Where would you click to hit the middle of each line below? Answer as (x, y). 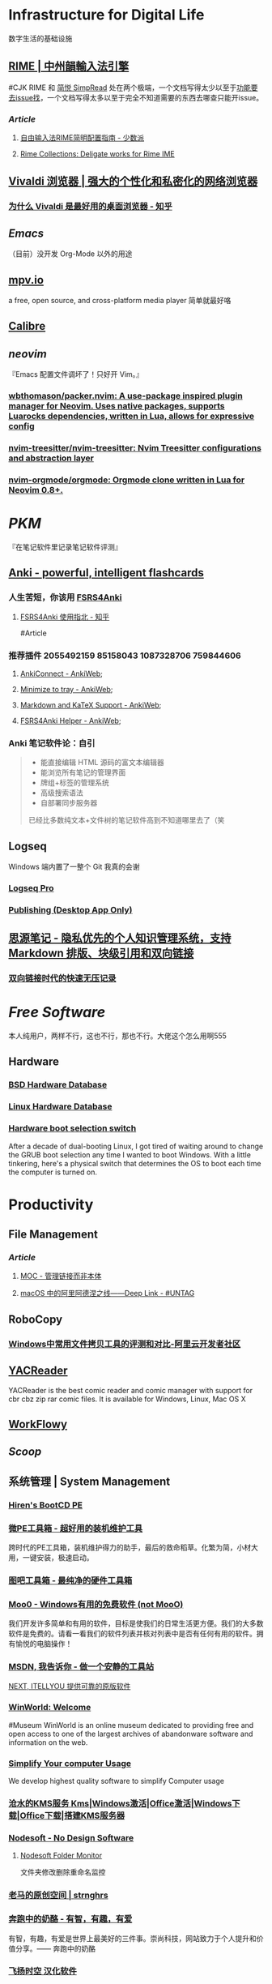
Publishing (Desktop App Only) (70, 909)
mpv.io (26, 280)
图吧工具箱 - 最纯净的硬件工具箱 (70, 1580)
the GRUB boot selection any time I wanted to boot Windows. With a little (130, 1154)
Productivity (51, 1204)
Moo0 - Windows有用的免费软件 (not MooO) (96, 1604)
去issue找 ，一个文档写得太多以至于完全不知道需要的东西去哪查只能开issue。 (136, 97)
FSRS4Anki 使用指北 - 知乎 (65, 617)
